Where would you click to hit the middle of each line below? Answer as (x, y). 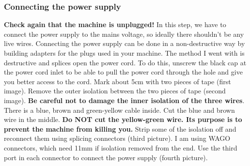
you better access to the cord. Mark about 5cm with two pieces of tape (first (117, 81)
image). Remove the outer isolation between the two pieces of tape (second (115, 91)
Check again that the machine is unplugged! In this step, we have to (115, 24)
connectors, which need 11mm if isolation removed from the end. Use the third (121, 147)
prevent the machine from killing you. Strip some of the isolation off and (120, 128)
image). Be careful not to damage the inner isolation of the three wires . (124, 100)
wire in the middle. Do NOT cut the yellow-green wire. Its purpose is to (123, 119)
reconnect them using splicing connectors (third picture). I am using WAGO (117, 138)
